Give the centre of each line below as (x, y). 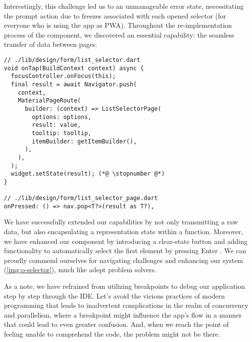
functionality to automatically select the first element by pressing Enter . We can (125, 251)
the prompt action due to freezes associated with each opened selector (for (115, 15)
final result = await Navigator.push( (74, 84)
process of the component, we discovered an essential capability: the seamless (119, 34)
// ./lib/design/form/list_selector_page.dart (81, 198)
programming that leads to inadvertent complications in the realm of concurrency (126, 305)
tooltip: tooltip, (62, 133)
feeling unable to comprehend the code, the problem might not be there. (112, 333)
